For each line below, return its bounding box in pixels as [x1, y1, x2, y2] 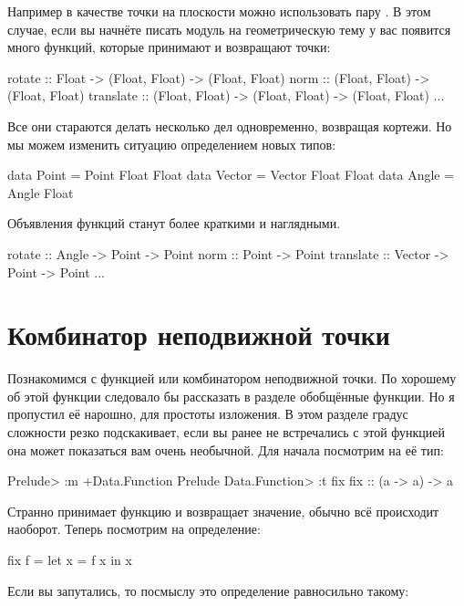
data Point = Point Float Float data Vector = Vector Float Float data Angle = [7, 165, 455, 184]
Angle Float [7, 183, 74, 202]
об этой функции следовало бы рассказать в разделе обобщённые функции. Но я [7, 386, 455, 405]
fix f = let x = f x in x [7, 550, 132, 569]
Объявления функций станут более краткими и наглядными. [7, 214, 341, 233]
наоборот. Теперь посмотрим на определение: [7, 519, 261, 538]
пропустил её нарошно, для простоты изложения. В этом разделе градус [7, 404, 408, 423]
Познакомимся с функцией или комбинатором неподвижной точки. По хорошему [7, 369, 457, 388]
